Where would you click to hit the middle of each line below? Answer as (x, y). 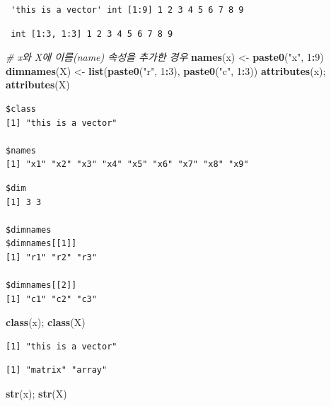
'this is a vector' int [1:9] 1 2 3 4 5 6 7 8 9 (127, 10)
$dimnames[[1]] (41, 244)
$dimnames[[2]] (41, 285)
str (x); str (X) (36, 394)
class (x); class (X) (46, 322)
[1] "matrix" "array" (57, 370)
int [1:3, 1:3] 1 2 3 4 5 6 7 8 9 (92, 34)
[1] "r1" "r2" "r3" (51, 257)
